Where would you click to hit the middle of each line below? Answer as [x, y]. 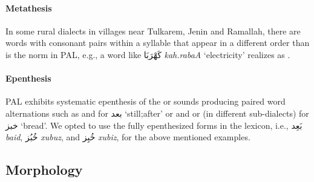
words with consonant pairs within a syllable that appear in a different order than [158, 43]
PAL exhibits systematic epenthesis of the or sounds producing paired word [146, 101]
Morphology [44, 170]
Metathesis [29, 8]
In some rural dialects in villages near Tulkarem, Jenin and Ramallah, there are [153, 31]
